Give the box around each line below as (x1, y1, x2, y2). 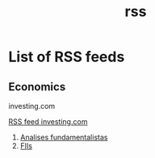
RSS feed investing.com (8, 117, 88, 127)
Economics (8, 80, 66, 94)
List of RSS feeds (8, 48, 125, 66)
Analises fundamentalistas (19, 132, 108, 142)
